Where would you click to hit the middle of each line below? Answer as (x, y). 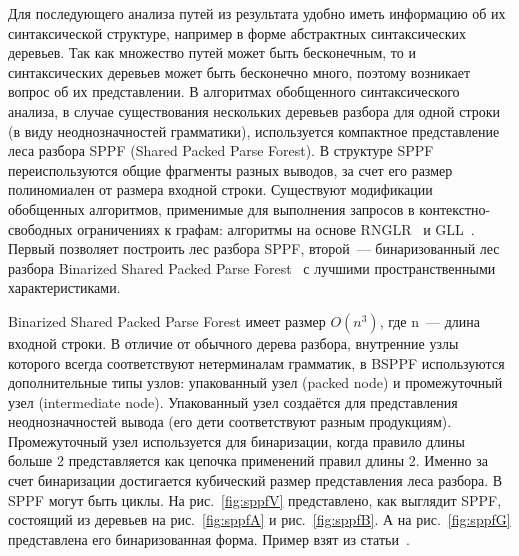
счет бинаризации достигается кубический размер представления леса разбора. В (255, 480)
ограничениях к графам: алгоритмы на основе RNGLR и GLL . (276, 228)
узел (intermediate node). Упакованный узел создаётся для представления (233, 401)
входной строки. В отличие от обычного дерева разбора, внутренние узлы (233, 342)
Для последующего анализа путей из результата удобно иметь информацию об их (257, 13)
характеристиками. (64, 287)
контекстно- (455, 208)
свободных (40, 228)
